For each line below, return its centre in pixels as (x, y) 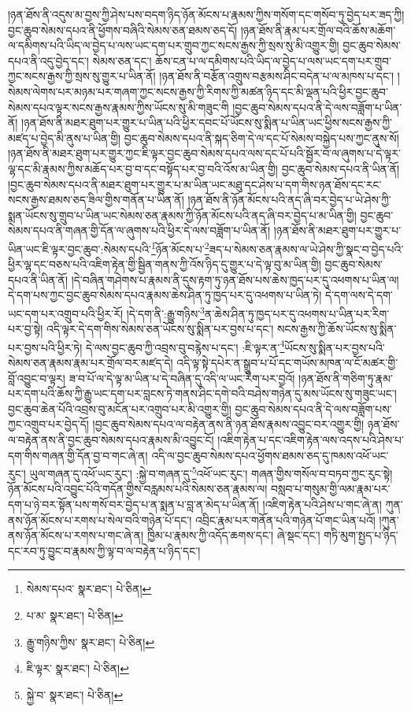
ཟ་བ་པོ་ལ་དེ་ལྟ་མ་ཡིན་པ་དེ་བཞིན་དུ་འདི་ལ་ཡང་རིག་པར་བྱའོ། (182, 378)
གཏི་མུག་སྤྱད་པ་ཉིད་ (361, 535)
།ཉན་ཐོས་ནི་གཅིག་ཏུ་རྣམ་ (346, 378)
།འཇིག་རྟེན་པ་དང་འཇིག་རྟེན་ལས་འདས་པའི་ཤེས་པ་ (311, 439)
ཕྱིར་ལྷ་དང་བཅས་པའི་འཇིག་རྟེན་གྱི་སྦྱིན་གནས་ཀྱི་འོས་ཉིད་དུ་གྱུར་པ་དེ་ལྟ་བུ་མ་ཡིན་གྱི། (165, 264)
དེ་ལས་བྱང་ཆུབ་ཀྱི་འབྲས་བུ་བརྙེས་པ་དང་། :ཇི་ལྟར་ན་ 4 (185, 346)
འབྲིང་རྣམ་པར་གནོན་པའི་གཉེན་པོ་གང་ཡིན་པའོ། (285, 519)
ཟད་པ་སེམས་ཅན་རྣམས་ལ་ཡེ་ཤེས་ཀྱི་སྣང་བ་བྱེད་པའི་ (306, 248)
